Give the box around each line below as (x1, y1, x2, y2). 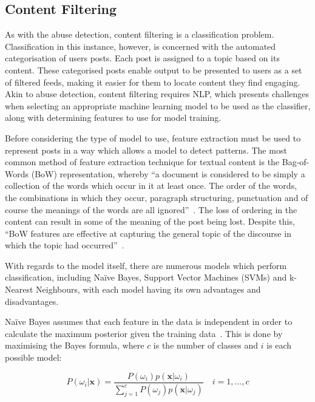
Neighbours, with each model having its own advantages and (36, 283, 261, 296)
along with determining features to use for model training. (5, 111, 222, 124)
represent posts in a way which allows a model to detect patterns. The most (5, 143, 287, 156)
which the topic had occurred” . (5, 239, 124, 251)
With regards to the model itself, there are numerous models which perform (5, 259, 287, 271)
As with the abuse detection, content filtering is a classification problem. (5, 28, 274, 41)
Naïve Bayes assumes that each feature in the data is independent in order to (5, 315, 293, 328)
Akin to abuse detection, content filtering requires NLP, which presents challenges (5, 87, 310, 100)
